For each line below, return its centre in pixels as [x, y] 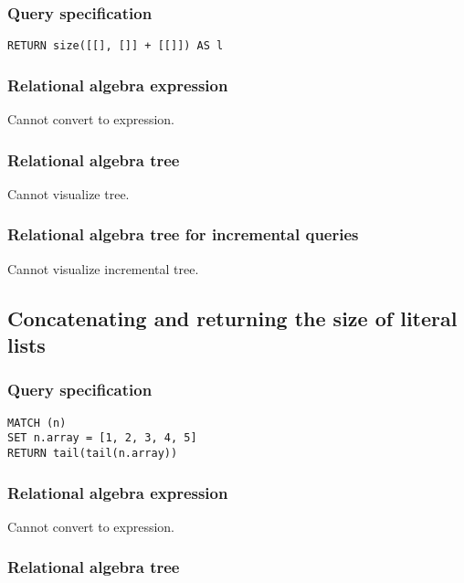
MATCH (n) [37, 423]
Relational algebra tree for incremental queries [183, 234]
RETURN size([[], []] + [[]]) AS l [116, 46]
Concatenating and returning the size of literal [232, 318]
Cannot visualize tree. [69, 193]
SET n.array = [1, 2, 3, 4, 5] [102, 438]
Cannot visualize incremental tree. [103, 268]
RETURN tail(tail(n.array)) [93, 454]
